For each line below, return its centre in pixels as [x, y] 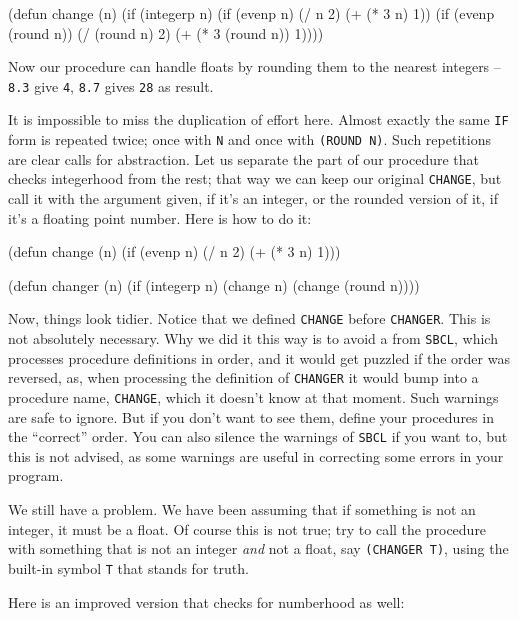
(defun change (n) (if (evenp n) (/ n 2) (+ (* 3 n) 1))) [174, 251]
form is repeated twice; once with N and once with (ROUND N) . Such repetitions [249, 139]
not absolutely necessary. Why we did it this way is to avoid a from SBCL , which [253, 338]
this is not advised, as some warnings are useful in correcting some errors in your [256, 455]
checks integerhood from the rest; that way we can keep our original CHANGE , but [255, 178]
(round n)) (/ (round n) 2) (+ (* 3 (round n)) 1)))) [166, 32]
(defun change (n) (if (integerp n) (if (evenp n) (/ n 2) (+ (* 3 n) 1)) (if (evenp [251, 13]
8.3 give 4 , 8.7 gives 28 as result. [111, 85]
